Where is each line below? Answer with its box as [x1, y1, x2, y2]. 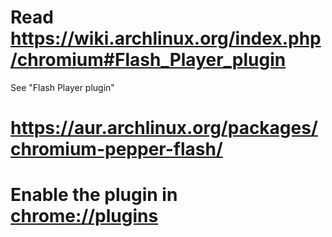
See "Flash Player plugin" [10, 81, 115, 93]
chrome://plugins [10, 205, 159, 228]
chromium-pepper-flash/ [10, 138, 223, 161]
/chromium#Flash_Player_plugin [10, 49, 287, 71]
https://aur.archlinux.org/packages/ [10, 117, 318, 140]
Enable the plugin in [10, 184, 178, 206]
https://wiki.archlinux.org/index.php [10, 27, 322, 50]
